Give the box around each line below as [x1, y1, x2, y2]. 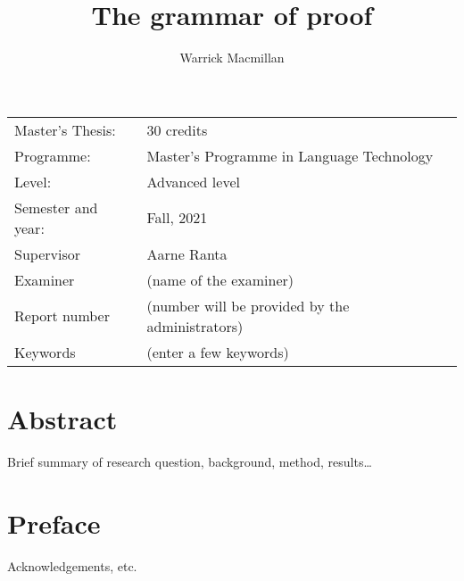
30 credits [146, 119, 208, 140]
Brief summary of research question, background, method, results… [7, 452, 372, 470]
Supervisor [14, 243, 80, 264]
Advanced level [146, 170, 240, 192]
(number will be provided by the [146, 295, 350, 316]
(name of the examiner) [146, 269, 294, 290]
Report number [14, 305, 110, 327]
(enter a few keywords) [146, 341, 289, 362]
